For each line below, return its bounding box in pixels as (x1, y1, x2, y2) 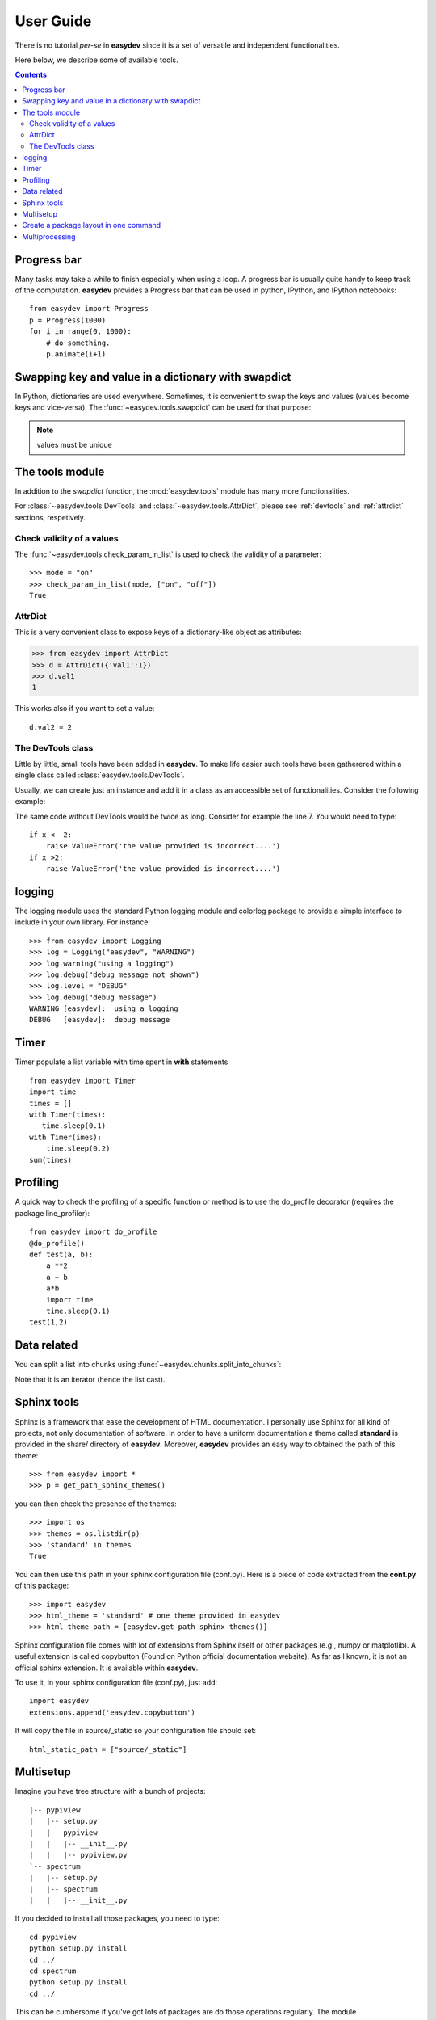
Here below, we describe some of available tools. (15, 55, 178, 65)
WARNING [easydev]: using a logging (29, 1004, 179, 1013)
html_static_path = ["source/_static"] (29, 1744, 187, 1753)
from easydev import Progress (29, 304, 149, 314)
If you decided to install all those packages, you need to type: (15, 1913, 220, 1923)
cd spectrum (29, 1966, 77, 1976)
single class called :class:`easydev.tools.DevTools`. (15, 770, 185, 780)
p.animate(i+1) (45, 350, 107, 359)
